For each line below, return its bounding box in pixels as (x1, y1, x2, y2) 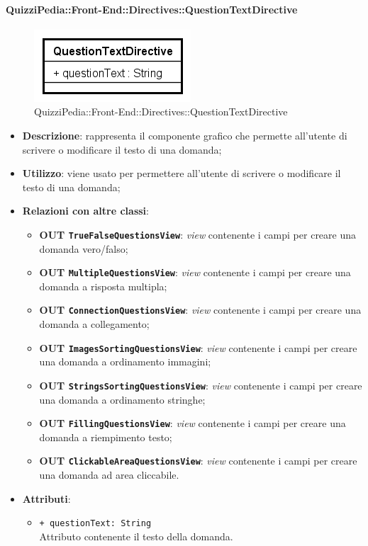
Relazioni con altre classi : (22, 203, 149, 218)
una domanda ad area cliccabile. (39, 467, 179, 482)
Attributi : (22, 491, 71, 506)
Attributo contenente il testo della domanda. (39, 528, 233, 543)
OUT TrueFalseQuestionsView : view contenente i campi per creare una (39, 227, 357, 241)
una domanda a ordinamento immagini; (39, 354, 211, 369)
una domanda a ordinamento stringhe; (39, 392, 206, 406)
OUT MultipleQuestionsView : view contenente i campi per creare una (39, 265, 351, 280)
